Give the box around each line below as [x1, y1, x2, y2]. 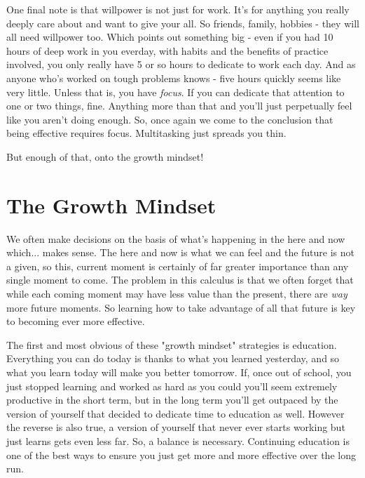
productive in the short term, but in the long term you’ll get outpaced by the [6, 392, 338, 407]
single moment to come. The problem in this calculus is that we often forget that [6, 272, 354, 287]
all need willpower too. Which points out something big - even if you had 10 [6, 29, 333, 44]
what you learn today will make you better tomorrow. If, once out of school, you [6, 365, 352, 379]
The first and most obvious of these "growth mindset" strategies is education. [6, 337, 337, 352]
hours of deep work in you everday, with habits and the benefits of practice [6, 43, 329, 58]
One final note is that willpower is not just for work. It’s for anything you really [6, 2, 350, 16]
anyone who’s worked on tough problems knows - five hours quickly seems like [6, 70, 341, 85]
